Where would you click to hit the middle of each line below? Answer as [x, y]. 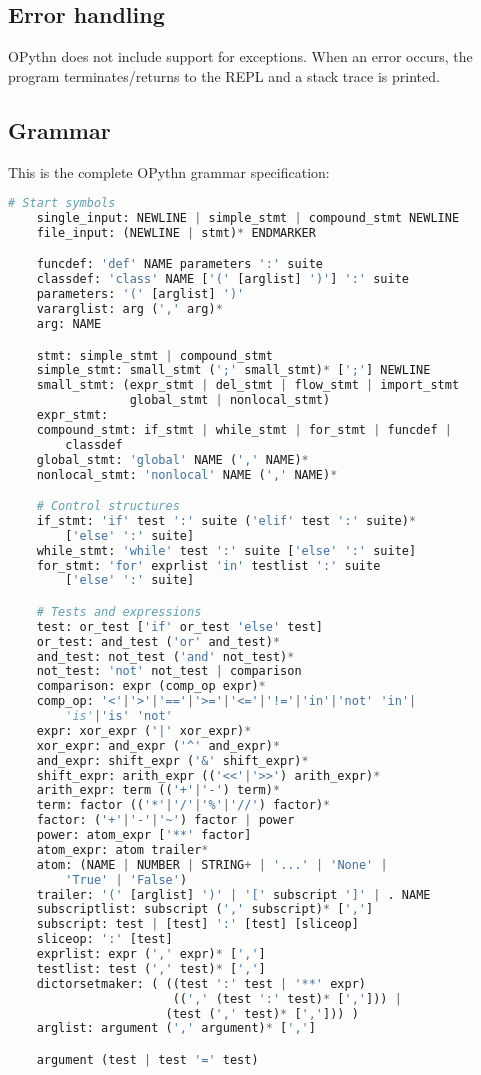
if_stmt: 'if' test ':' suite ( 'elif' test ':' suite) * [226, 520]
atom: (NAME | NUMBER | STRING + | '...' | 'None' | [212, 864]
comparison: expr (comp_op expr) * [151, 686]
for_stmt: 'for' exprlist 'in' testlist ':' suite [208, 565]
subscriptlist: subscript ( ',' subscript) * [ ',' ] [205, 909]
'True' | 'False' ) [126, 879]
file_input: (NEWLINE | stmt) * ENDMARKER [176, 232]
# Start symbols [62, 203]
